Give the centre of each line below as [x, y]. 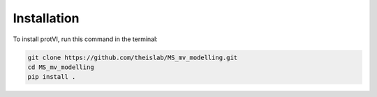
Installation [46, 18]
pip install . [52, 77]
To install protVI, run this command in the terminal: [86, 39]
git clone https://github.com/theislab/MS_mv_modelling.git [133, 57]
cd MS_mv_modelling [61, 67]
